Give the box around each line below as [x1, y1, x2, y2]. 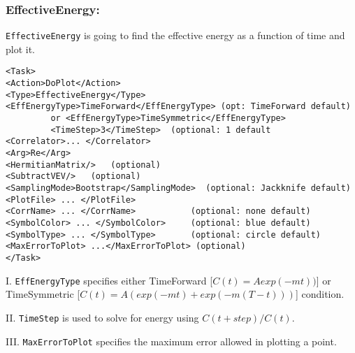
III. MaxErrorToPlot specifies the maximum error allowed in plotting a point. [6, 333, 337, 348]
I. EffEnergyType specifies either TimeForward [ [6, 273, 213, 287]
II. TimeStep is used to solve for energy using [6, 310, 199, 324]
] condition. [295, 287, 345, 301]
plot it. [6, 41, 36, 56]
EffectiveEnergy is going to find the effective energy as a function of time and [6, 28, 345, 43]
